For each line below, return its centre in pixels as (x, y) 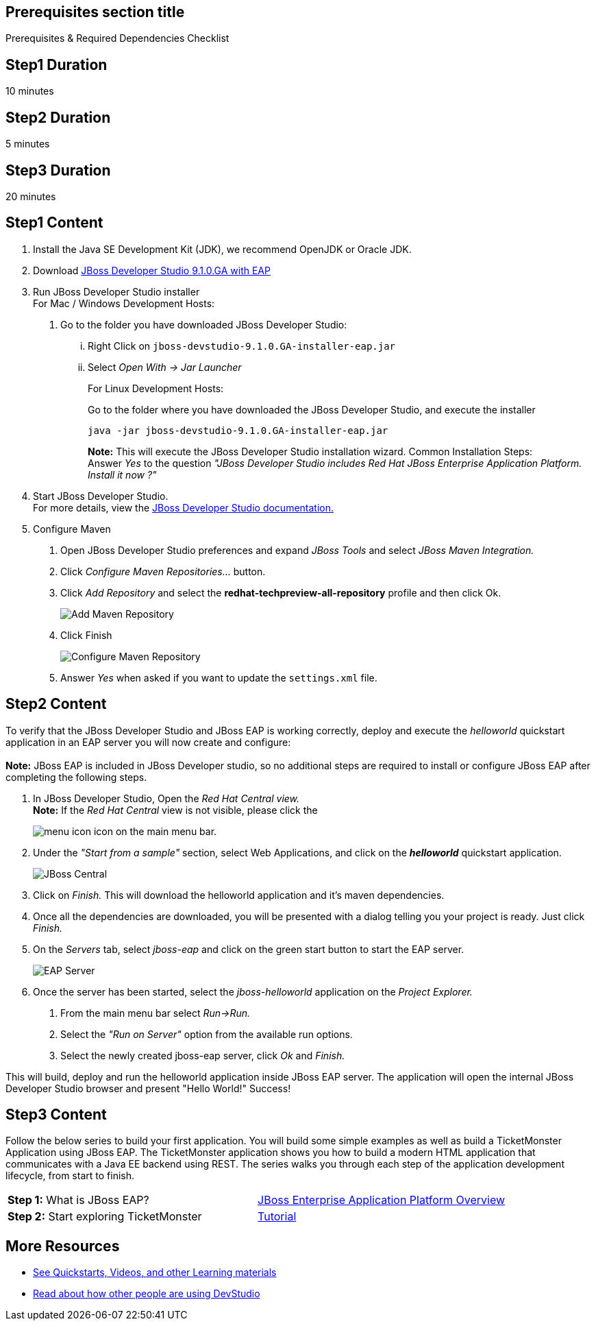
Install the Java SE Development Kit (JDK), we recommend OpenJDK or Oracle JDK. (222, 249)
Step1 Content (54, 223)
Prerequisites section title (95, 12)
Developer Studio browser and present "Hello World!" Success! (148, 1088)
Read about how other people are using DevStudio (147, 1294)
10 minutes (30, 91)
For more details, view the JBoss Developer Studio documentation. (184, 507)
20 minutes (31, 196)
